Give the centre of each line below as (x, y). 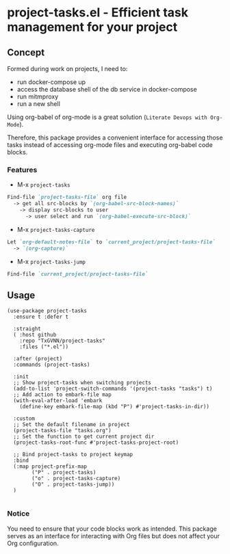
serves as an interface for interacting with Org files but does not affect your (114, 536)
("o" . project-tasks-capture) (76, 479)
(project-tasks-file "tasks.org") (62, 431)
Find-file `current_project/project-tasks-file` (78, 274)
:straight (27, 329)
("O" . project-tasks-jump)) (73, 485)
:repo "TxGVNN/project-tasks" (63, 341)
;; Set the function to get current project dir (84, 437)
